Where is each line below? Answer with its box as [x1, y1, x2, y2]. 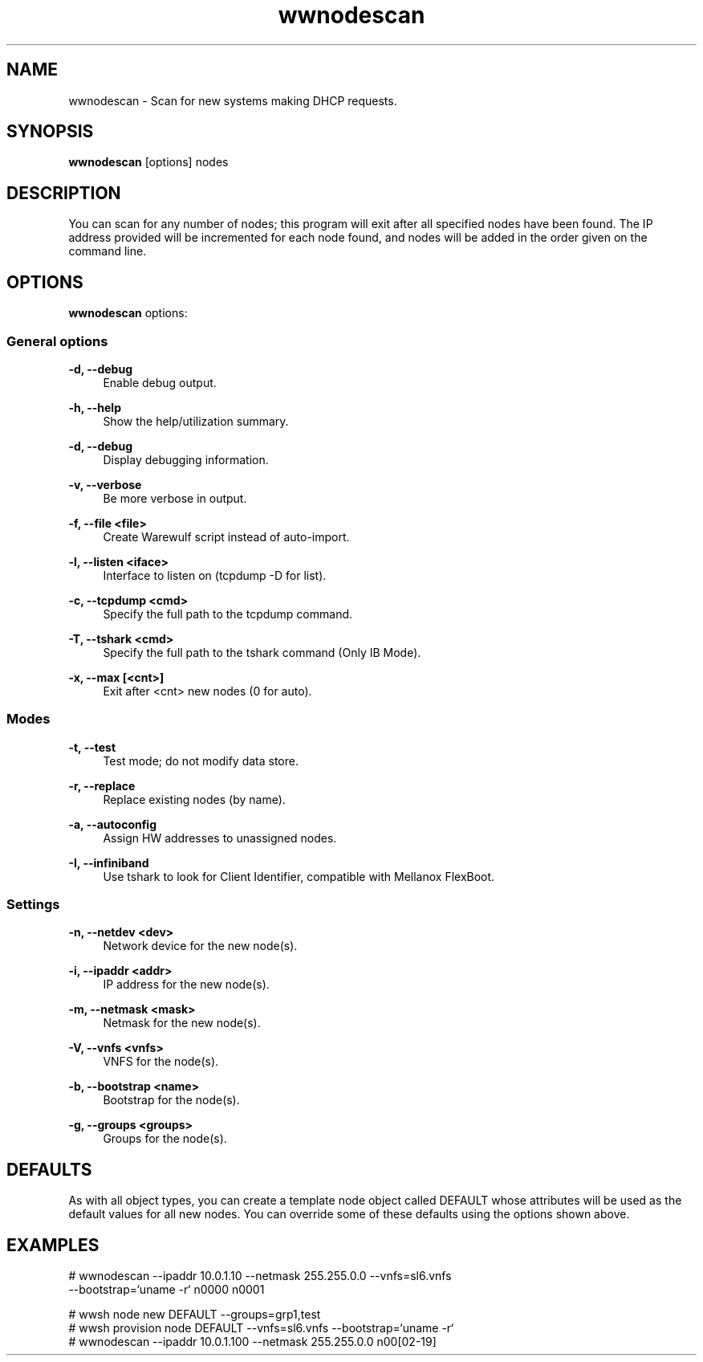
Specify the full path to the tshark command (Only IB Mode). [103, 645, 421, 659]
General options [6, 332, 108, 349]
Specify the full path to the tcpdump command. [103, 606, 353, 621]
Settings [6, 896, 60, 912]
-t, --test [68, 740, 116, 754]
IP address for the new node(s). [103, 977, 270, 992]
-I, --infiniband [68, 855, 149, 870]
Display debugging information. [103, 452, 269, 467]
